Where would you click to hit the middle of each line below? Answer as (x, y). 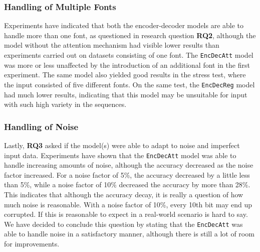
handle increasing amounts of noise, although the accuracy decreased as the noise (129, 165)
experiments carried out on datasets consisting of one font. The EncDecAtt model (129, 55)
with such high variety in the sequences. (65, 104)
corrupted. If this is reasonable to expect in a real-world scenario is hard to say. (126, 214)
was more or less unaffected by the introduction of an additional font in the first (127, 65)
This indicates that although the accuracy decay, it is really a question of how (124, 194)
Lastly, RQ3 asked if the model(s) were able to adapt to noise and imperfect (122, 145)
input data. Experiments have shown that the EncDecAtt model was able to (120, 155)
